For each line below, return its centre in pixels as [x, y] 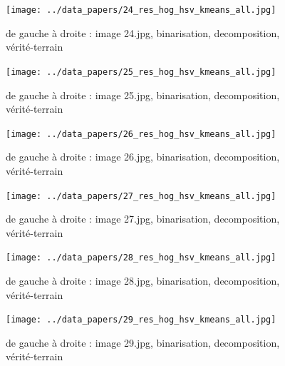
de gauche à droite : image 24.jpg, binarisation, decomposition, [143, 32]
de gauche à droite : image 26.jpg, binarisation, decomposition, [143, 157]
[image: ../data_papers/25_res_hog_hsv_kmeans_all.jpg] [141, 72]
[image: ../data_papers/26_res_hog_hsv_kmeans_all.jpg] [141, 134]
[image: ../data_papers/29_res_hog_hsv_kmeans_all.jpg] [141, 320]
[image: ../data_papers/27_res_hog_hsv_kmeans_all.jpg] [141, 196]
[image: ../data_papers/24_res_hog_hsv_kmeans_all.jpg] [141, 10]
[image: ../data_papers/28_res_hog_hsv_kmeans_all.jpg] [141, 258]
